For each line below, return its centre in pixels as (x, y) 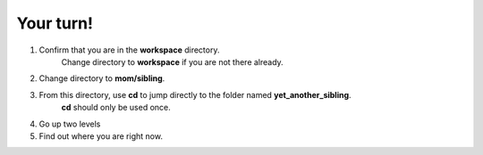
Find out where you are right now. (101, 136)
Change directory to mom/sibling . (102, 78)
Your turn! (55, 23)
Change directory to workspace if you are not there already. (172, 61)
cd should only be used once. (116, 108)
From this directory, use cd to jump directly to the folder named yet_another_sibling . (195, 94)
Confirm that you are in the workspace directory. (129, 50)
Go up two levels (70, 124)
